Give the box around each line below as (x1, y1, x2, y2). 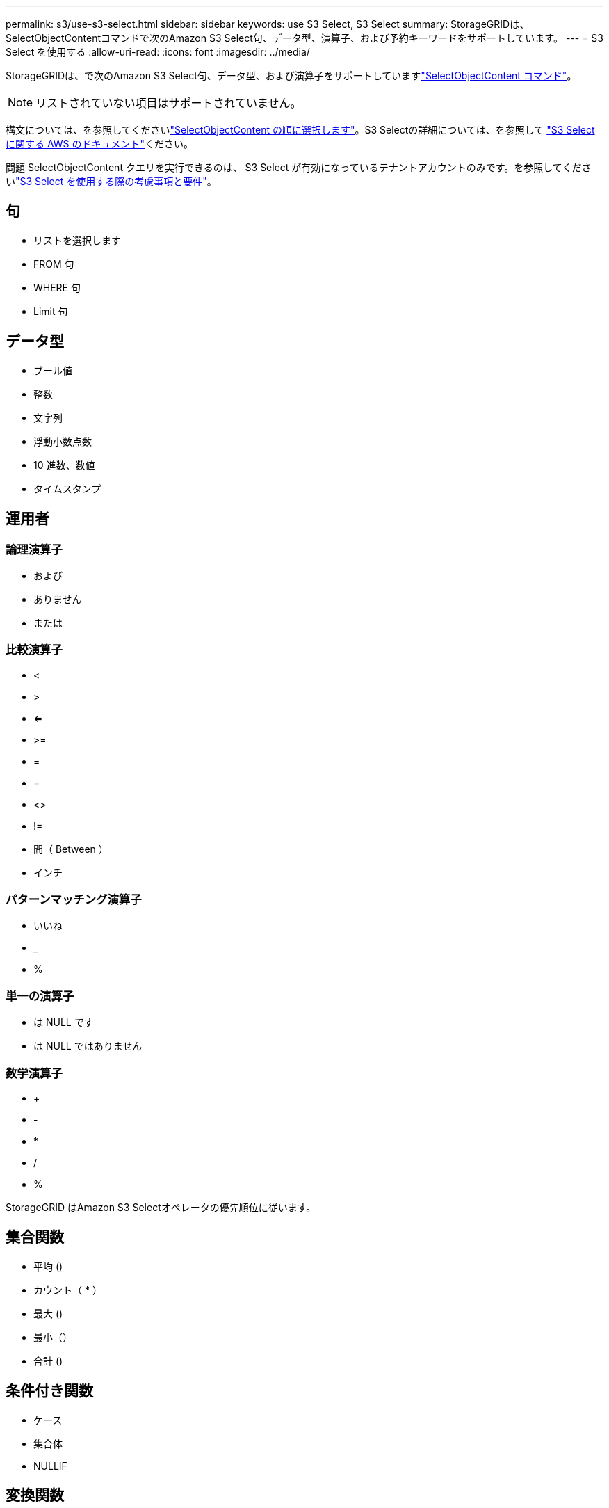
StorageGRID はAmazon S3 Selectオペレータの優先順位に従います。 (6, 1201, 316, 1213)
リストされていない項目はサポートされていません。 (35, 96, 302, 110)
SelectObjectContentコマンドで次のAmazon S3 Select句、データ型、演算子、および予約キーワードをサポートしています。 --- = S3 (6, 32, 603, 44)
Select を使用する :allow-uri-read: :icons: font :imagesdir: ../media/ (6, 46, 310, 58)
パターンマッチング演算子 (6, 892, 142, 907)
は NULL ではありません (33, 1040, 143, 1052)
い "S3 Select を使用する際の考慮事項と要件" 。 (6, 175, 217, 187)
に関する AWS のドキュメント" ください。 (6, 138, 194, 150)
